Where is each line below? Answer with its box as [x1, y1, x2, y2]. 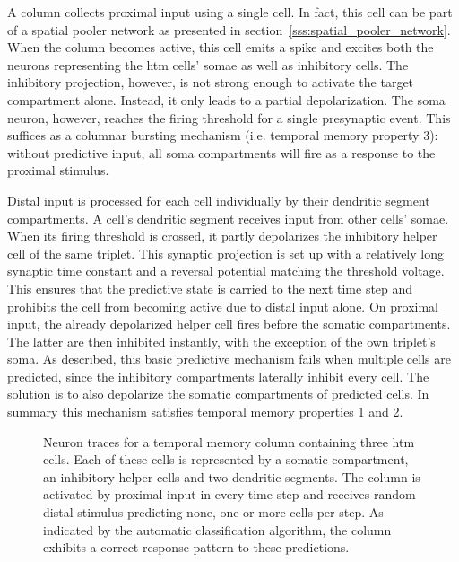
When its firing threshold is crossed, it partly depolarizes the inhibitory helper [7, 226, 437, 245]
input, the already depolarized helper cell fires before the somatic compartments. [7, 314, 451, 333]
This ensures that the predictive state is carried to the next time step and [7, 278, 413, 297]
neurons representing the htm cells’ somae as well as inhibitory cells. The [7, 55, 409, 74]
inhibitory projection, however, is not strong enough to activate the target [7, 73, 414, 92]
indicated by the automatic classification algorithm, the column [43, 520, 392, 539]
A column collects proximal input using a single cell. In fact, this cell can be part [7, 3, 453, 21]
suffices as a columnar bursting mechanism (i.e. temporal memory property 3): [7, 126, 438, 145]
